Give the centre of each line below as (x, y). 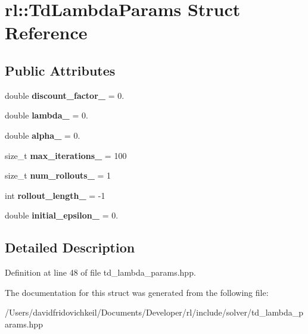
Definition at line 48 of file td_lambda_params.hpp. (100, 272)
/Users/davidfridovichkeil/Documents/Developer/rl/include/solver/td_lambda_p (154, 312)
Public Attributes (60, 70)
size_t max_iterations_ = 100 (66, 155)
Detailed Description (70, 247)
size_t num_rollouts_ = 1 (58, 175)
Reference (46, 32)
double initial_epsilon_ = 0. (62, 215)
